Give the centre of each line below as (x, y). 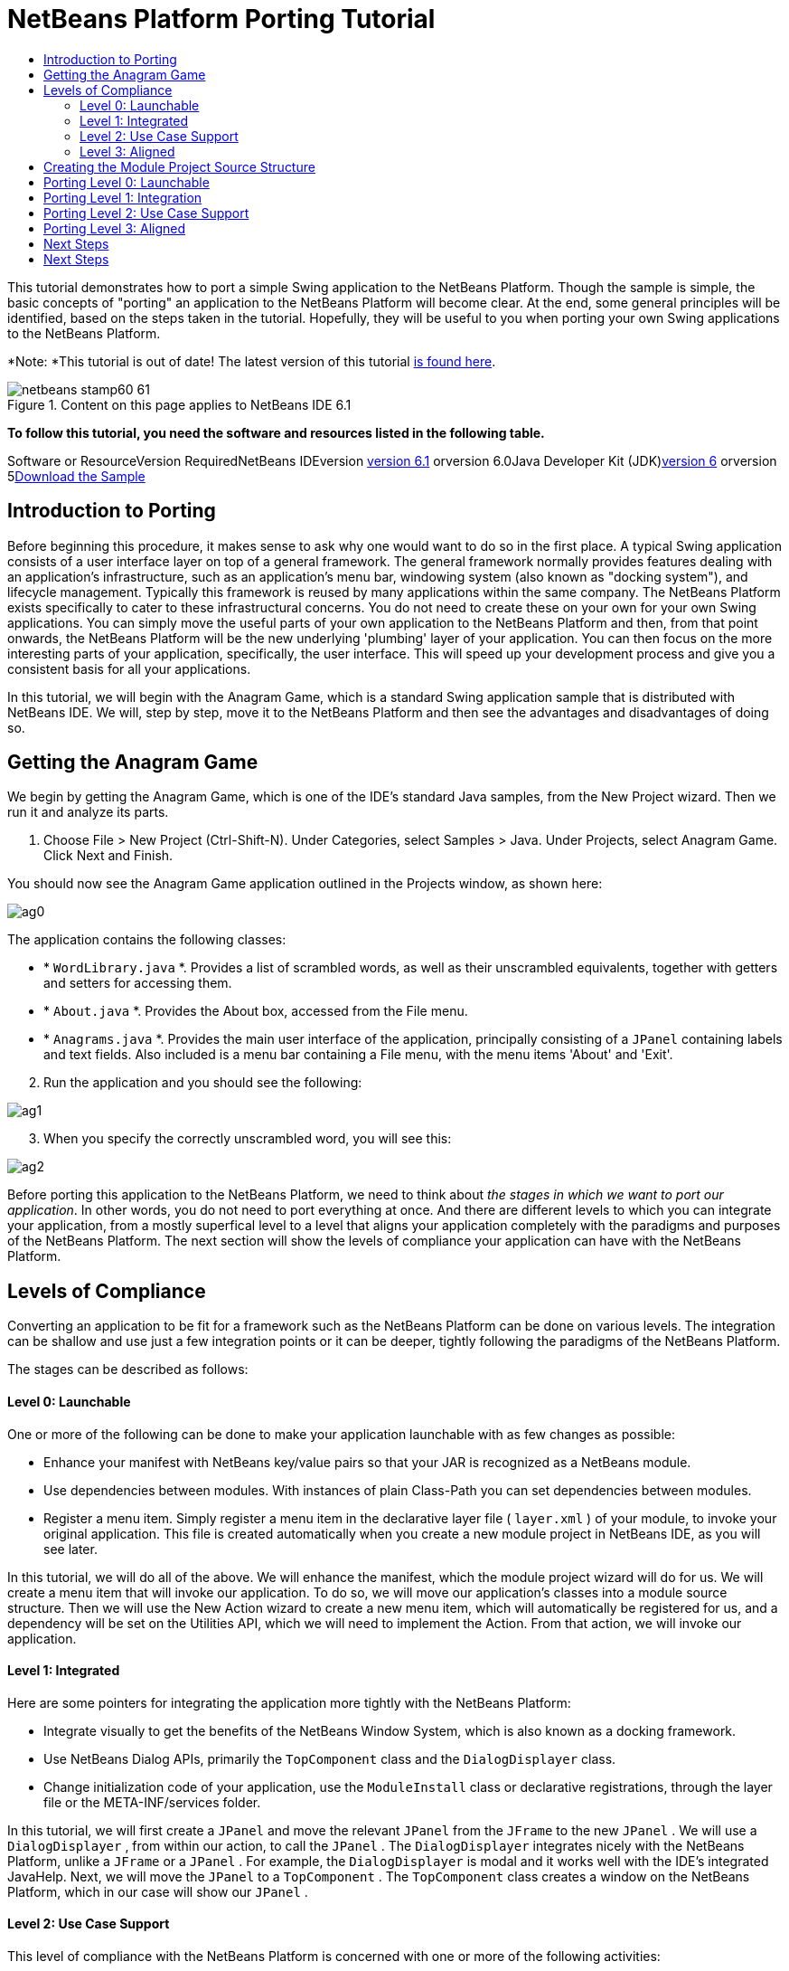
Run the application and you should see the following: (203, 1083)
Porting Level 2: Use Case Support (146, 213)
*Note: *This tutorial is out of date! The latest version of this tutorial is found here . (252, 361)
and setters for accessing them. (138, 983)
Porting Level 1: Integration (123, 197)
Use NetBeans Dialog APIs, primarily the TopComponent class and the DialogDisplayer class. (330, 1758)
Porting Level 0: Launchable (127, 182)
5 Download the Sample (76, 476)
